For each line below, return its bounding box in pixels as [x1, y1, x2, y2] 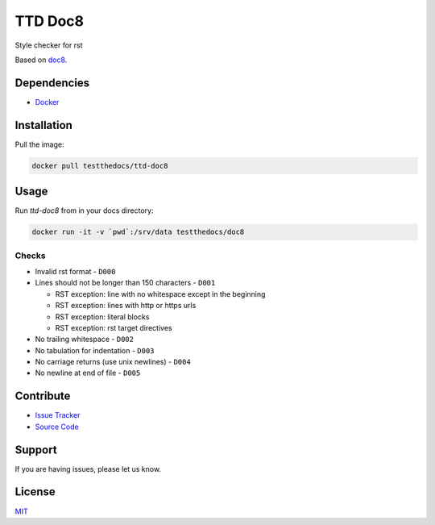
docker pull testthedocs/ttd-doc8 [31, 161, 168, 170]
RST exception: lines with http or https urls [55, 301, 197, 310]
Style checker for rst [14, 40, 84, 50]
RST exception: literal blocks [55, 311, 150, 322]
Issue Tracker [35, 410, 81, 420]
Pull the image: [14, 140, 64, 149]
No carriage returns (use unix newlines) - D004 [35, 357, 191, 367]
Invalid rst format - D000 [35, 266, 116, 276]
